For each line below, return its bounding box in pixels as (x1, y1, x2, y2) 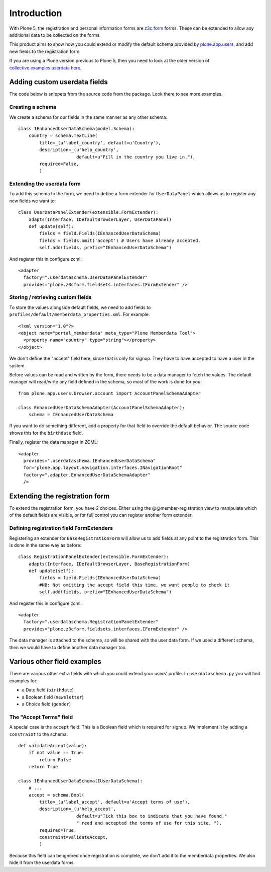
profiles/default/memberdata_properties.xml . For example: (9, 311, 150, 318)
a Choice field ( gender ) (22, 701, 71, 707)
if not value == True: (28, 750, 85, 756)
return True (28, 764, 58, 770)
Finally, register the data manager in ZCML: (9, 439, 99, 445)
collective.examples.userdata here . (9, 64, 82, 70)
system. (9, 362, 26, 368)
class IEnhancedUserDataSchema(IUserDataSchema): (18, 778, 143, 783)
